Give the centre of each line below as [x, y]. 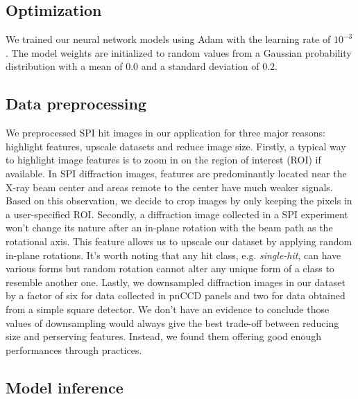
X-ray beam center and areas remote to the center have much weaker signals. [169, 187]
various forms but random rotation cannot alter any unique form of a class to [170, 268]
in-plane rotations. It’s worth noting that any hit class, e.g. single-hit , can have [173, 255]
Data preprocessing [76, 104]
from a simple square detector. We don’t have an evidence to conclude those [168, 309]
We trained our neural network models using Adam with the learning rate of [168, 39]
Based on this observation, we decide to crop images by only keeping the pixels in [179, 201]
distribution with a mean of [64, 66]
